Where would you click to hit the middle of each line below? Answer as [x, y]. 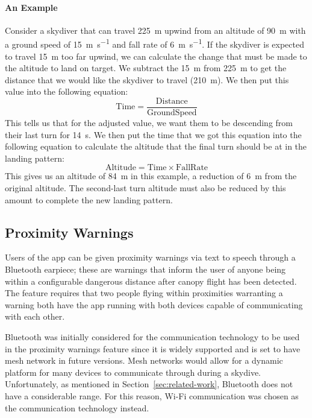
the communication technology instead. [77, 407]
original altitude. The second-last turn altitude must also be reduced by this [145, 188]
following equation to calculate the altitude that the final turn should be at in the [156, 146]
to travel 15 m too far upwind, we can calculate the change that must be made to [156, 56]
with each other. [35, 316]
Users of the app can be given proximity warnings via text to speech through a [150, 257]
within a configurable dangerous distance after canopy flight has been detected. [151, 281]
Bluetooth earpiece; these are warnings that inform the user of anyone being [145, 269]
